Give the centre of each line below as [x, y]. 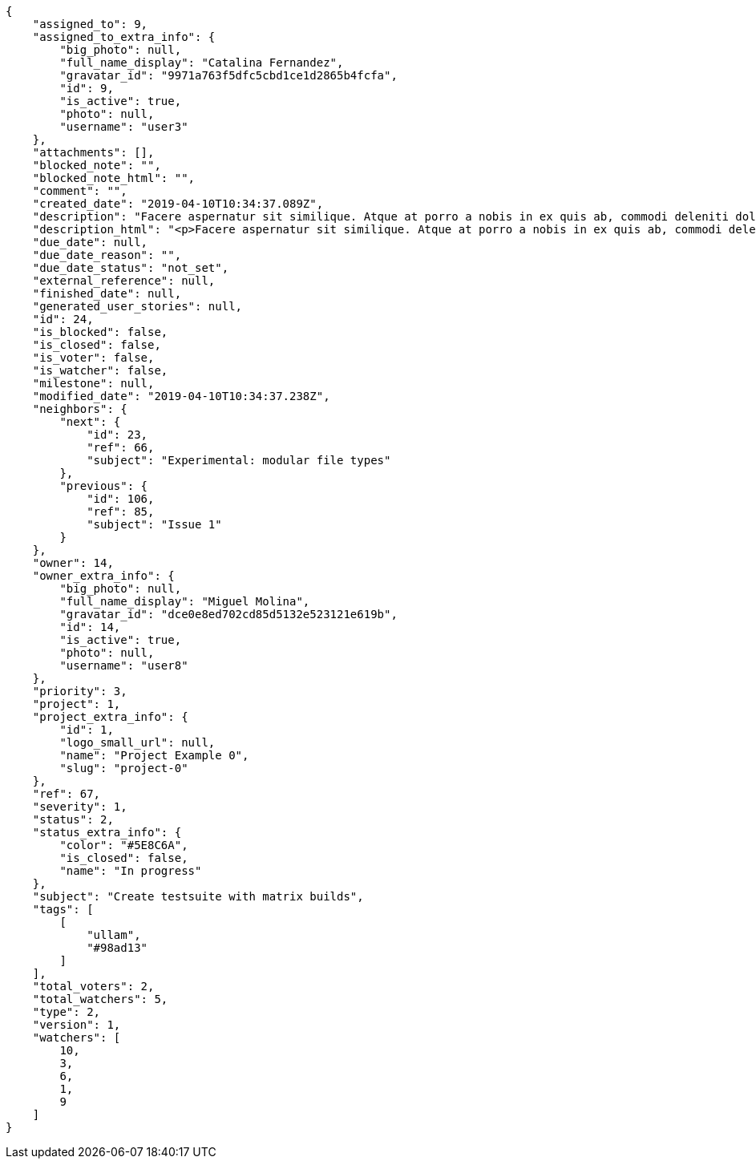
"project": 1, [77, 704]
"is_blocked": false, [100, 332]
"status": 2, [73, 819]
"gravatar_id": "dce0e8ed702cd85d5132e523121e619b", [228, 614]
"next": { [90, 422]
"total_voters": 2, [93, 986]
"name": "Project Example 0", [154, 755]
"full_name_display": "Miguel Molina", [185, 601]
